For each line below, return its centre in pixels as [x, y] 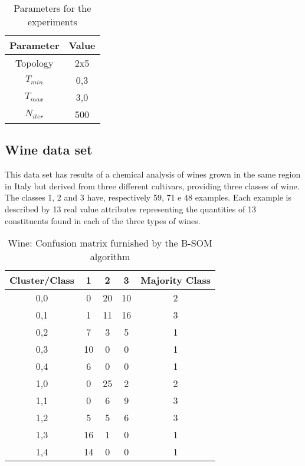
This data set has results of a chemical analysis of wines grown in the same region [153, 174]
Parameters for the [53, 8]
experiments [52, 22]
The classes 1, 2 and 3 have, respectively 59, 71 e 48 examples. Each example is [148, 197]
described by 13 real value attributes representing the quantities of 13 [130, 209]
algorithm [110, 257]
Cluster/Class [42, 280]
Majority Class [176, 280]
